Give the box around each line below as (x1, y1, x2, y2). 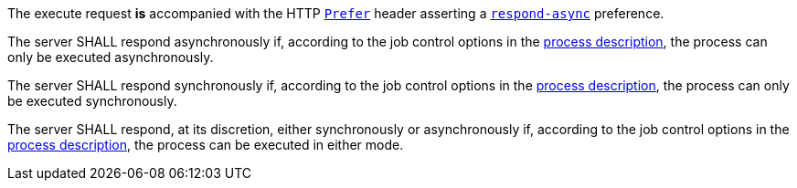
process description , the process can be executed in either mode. (7, 137, 404, 152)
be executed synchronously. (7, 93, 177, 109)
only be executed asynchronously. (7, 49, 214, 65)
